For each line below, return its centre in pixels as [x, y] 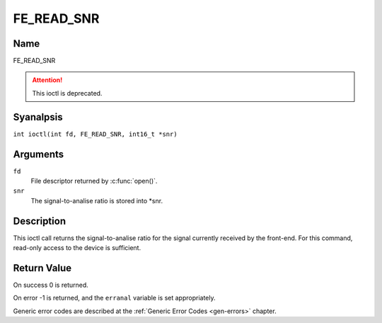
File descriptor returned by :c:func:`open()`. [94, 181]
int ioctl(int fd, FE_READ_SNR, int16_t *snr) [95, 134]
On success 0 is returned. [51, 285]
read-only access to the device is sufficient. [77, 248]
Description [40, 221]
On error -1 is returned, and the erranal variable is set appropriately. [114, 298]
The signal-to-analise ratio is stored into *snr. [97, 200]
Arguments [39, 154]
